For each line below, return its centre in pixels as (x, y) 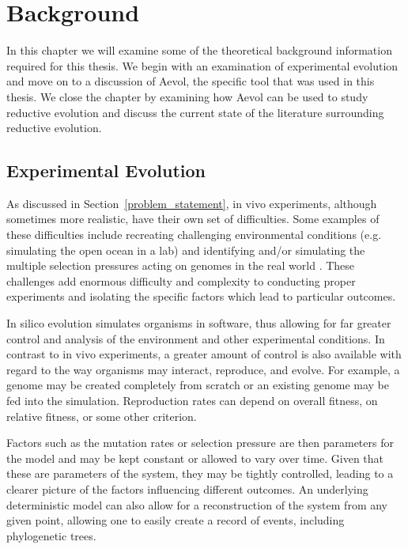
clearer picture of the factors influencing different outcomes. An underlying (187, 488)
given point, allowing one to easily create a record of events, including (176, 520)
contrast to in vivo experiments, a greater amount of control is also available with (204, 354)
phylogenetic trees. (51, 535)
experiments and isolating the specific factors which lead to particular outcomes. (201, 296)
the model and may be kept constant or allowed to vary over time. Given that (195, 458)
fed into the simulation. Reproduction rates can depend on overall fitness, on (192, 401)
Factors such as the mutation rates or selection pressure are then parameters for (200, 443)
